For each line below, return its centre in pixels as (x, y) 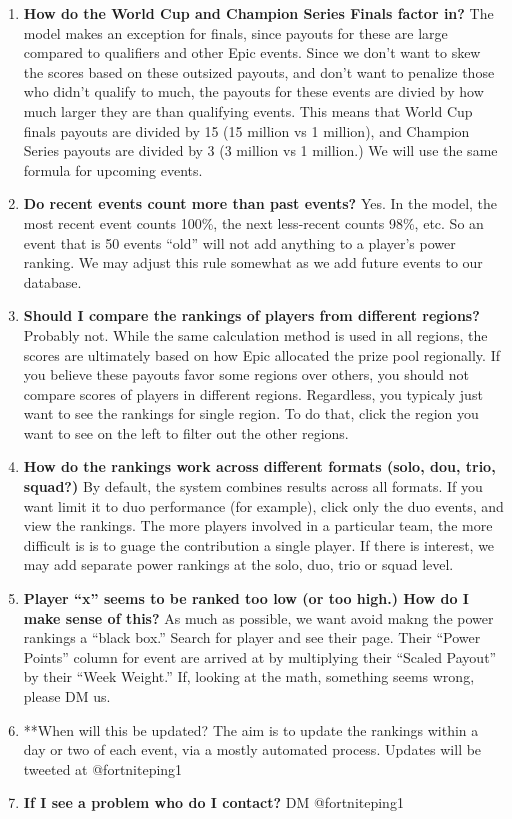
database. (52, 281)
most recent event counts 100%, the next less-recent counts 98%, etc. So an (253, 222)
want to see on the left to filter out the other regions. (186, 432)
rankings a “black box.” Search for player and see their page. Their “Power (252, 637)
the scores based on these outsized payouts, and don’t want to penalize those (259, 71)
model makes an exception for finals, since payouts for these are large (235, 32)
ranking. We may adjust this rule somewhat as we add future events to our (253, 262)
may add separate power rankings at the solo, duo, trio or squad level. (238, 564)
